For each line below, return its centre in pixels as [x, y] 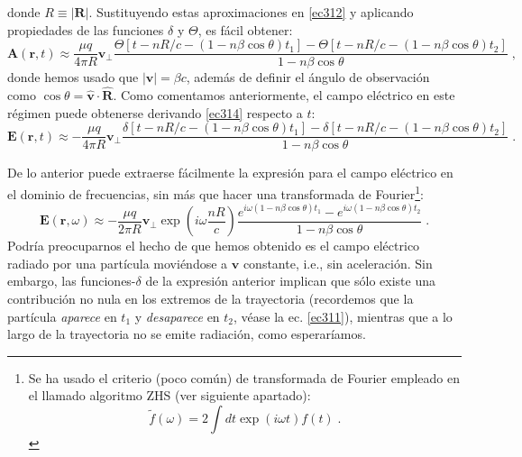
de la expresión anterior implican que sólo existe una [290, 281]
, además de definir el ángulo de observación [308, 77]
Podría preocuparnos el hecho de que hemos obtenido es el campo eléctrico [214, 246]
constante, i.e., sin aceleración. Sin [338, 263]
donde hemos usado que [73, 77]
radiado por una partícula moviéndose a [118, 263]
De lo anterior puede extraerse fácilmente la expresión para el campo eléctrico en [230, 173]
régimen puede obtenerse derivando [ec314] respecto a [155, 112]
